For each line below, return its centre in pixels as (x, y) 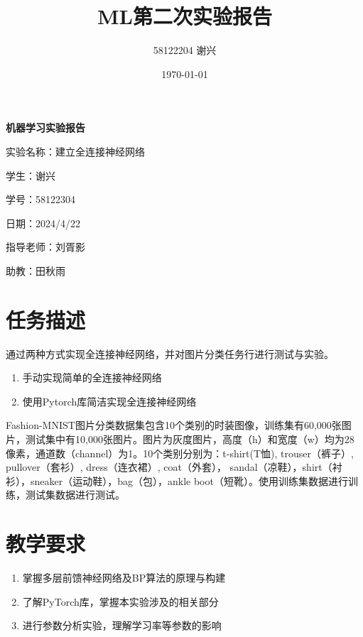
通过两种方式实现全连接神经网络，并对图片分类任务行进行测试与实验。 (170, 353)
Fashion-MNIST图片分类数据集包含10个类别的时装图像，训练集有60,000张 (174, 425)
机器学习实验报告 (45, 127)
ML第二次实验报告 (185, 16)
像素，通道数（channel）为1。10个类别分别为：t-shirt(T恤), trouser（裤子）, (180, 453)
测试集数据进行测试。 (75, 495)
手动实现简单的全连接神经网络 (92, 377)
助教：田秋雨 (36, 270)
